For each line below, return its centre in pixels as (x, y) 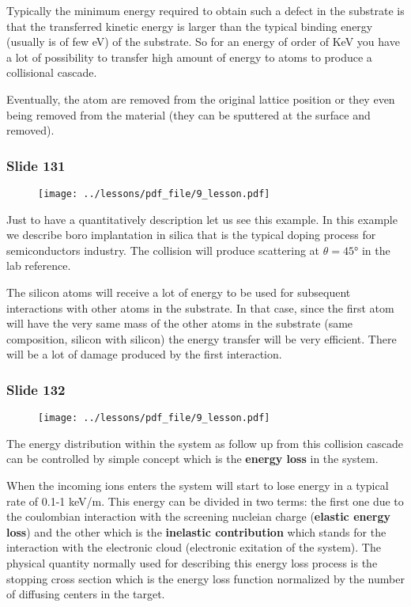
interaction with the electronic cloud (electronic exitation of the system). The (194, 547)
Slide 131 (36, 165)
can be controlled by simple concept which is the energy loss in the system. (192, 459)
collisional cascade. (52, 72)
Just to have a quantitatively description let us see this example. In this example (202, 219)
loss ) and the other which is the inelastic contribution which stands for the (196, 531)
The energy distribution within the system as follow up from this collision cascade (205, 443)
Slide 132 (36, 389)
